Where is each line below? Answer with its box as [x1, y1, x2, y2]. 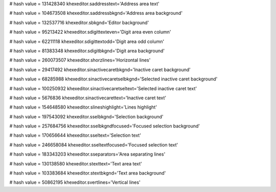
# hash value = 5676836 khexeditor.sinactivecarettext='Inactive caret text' [9, 95, 166, 101]
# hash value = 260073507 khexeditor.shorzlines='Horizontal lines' [9, 57, 151, 63]
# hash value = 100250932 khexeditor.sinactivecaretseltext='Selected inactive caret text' [9, 85, 197, 92]
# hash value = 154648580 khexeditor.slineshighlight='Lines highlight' [9, 104, 157, 110]
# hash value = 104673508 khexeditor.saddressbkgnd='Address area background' [9, 10, 183, 16]
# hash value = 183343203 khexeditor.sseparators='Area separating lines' [9, 151, 166, 157]
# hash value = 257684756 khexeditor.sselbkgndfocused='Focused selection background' [9, 123, 200, 129]
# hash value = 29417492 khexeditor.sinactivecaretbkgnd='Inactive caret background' [9, 67, 191, 73]
